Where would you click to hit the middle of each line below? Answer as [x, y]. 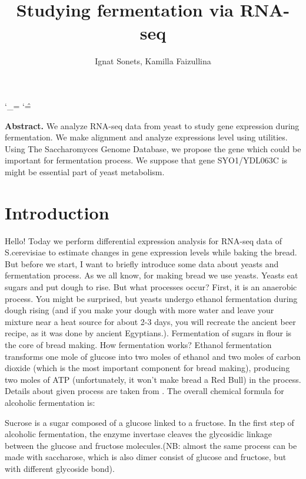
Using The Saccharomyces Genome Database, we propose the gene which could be [153, 148]
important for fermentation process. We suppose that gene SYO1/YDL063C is [146, 160]
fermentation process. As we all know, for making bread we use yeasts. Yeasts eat [152, 275]
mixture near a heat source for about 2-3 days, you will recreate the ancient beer [150, 321]
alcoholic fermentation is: [50, 402]
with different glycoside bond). [60, 468]
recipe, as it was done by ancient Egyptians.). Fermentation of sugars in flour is [148, 333]
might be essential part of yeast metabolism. [85, 171]
